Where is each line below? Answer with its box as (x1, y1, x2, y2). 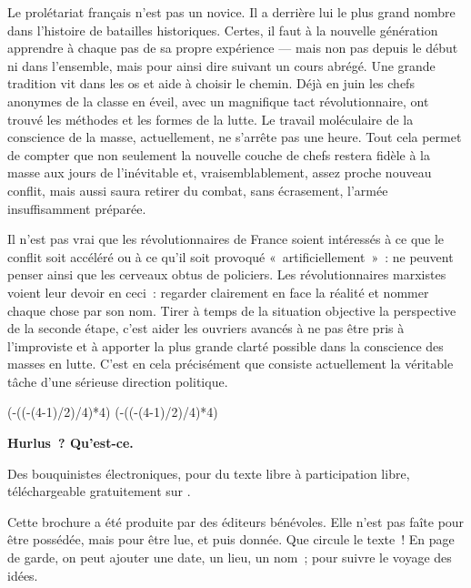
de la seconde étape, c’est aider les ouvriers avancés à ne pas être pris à (7, 319, 405, 338)
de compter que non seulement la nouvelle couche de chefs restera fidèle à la (7, 145, 430, 164)
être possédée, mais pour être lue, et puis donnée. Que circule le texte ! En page (7, 530, 455, 549)
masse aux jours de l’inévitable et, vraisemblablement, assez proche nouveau (7, 163, 432, 182)
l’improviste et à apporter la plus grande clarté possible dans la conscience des (7, 336, 444, 355)
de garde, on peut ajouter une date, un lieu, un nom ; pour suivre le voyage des (7, 548, 452, 567)
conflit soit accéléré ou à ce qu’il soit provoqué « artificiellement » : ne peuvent (7, 247, 454, 266)
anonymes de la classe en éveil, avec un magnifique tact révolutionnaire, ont (7, 91, 429, 110)
